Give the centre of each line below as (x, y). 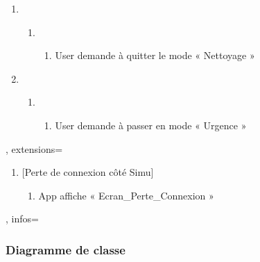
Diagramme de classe (66, 249)
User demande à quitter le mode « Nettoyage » (155, 55)
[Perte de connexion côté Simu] (88, 172)
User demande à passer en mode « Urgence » (151, 125)
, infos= (22, 219)
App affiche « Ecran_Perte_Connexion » (126, 195)
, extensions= (34, 148)
